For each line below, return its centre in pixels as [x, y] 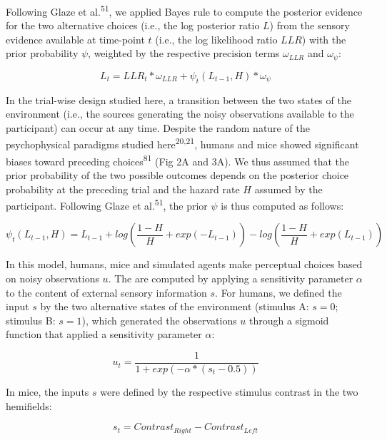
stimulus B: [31, 320]
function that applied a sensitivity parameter [104, 334]
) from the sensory [310, 25]
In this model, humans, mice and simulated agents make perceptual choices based [184, 264]
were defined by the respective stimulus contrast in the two [229, 392]
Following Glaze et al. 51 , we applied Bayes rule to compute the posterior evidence [184, 10]
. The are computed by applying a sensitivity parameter [231, 278]
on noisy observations [52, 278]
